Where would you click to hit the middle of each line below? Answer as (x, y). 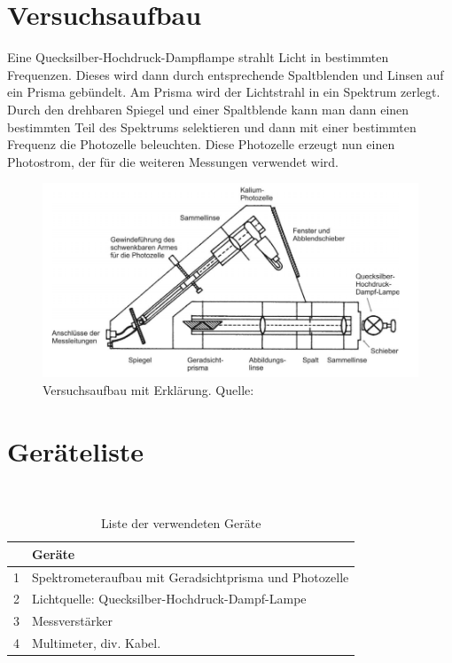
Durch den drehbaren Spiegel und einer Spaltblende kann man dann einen (208, 109)
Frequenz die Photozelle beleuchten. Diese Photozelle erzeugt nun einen (201, 144)
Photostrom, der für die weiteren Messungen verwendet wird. (173, 161)
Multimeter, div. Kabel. (97, 643)
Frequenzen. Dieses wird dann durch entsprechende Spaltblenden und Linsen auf (226, 74)
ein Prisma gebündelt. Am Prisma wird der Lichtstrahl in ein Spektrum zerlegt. (224, 92)
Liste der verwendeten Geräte (181, 523)
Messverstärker (72, 621)
